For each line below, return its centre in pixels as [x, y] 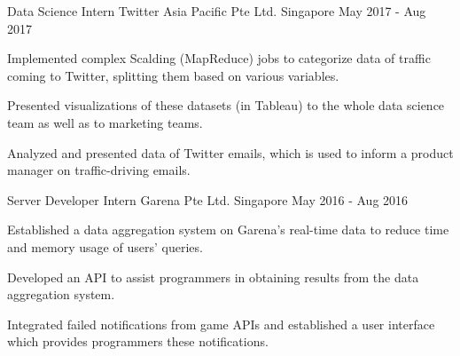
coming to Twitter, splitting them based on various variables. [173, 75]
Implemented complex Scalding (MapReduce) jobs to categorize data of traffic [219, 58]
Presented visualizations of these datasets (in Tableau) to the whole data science [226, 105]
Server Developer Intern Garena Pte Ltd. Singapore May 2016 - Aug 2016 [208, 199]
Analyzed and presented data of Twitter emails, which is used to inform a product [230, 152]
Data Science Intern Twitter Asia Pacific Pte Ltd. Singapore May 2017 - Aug [217, 11]
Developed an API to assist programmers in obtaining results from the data [213, 277]
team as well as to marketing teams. [105, 122]
